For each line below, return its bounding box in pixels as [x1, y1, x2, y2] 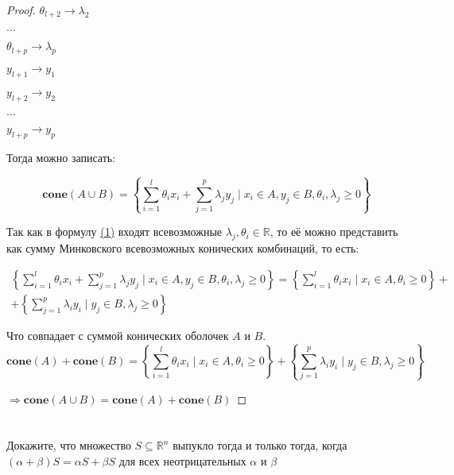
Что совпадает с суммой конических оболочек [6, 326, 229, 343]
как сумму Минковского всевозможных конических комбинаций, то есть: [6, 240, 359, 257]
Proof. [6, 2, 36, 17]
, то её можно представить [270, 223, 398, 240]
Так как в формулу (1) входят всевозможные [6, 223, 223, 240]
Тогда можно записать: [6, 149, 116, 165]
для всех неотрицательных [118, 452, 246, 469]
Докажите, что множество [6, 437, 131, 454]
